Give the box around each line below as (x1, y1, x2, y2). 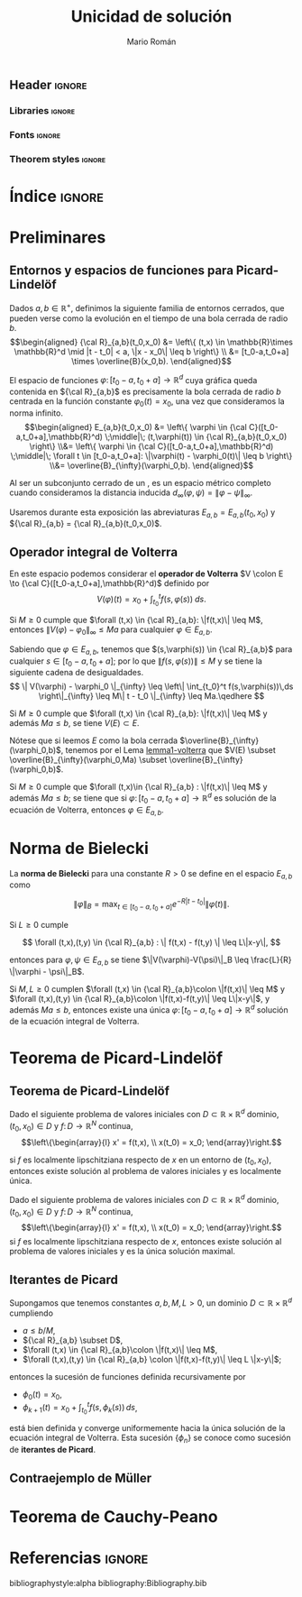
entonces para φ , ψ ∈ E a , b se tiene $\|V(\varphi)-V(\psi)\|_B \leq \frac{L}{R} (9, 954, 292, 967)
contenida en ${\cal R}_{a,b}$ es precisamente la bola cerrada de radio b (9, 386, 281, 397)
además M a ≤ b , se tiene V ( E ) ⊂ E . (9, 718, 140, 729)
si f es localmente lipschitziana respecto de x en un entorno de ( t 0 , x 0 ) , (9, 1154, 272, 1167)
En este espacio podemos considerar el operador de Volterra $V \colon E (9, 568, 284, 579)
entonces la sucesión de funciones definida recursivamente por (9, 1371, 246, 1381)
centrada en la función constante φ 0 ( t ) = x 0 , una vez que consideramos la (9, 396, 286, 408)
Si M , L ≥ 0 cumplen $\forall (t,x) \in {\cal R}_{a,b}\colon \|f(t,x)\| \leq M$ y (9, 983, 286, 994)
